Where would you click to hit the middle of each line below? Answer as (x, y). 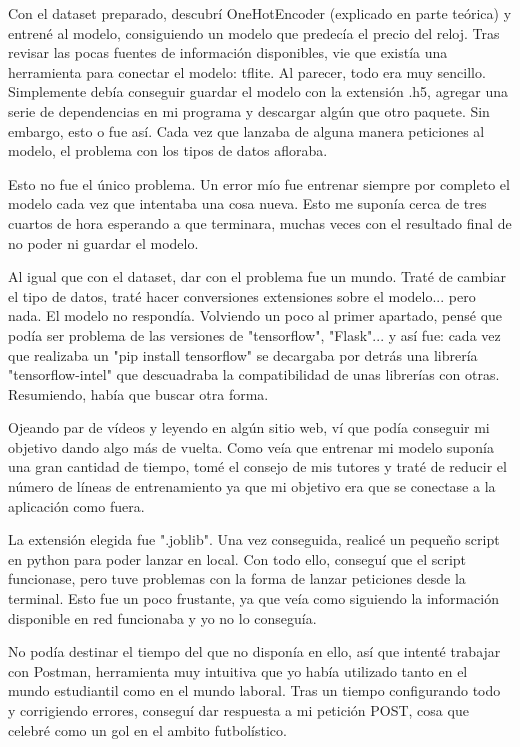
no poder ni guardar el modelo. (103, 242)
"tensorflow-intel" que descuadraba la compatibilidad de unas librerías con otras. (254, 374)
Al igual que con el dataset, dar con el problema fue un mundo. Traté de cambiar (257, 276)
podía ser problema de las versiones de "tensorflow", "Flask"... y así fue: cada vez (254, 334)
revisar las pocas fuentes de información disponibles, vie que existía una (228, 52)
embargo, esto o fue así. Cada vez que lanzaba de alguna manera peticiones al (246, 130)
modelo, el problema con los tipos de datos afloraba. (168, 150)
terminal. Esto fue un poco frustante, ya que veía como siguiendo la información (253, 598)
